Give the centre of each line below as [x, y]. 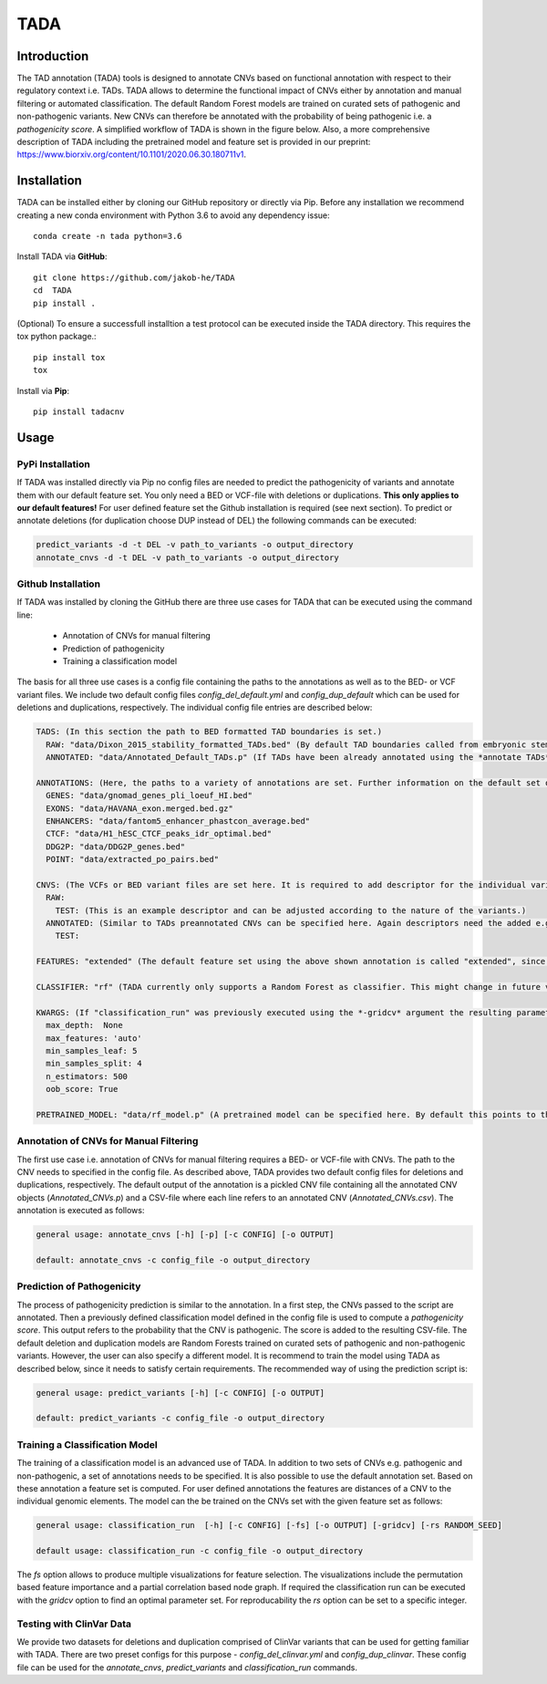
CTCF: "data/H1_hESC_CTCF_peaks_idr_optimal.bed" [159, 834]
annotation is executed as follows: [81, 1211]
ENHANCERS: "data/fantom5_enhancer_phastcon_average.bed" [178, 821]
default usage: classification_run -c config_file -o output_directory [200, 1551]
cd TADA [52, 291]
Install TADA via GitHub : [62, 256]
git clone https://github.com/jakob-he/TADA [134, 277]
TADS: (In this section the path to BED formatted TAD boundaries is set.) [209, 732]
